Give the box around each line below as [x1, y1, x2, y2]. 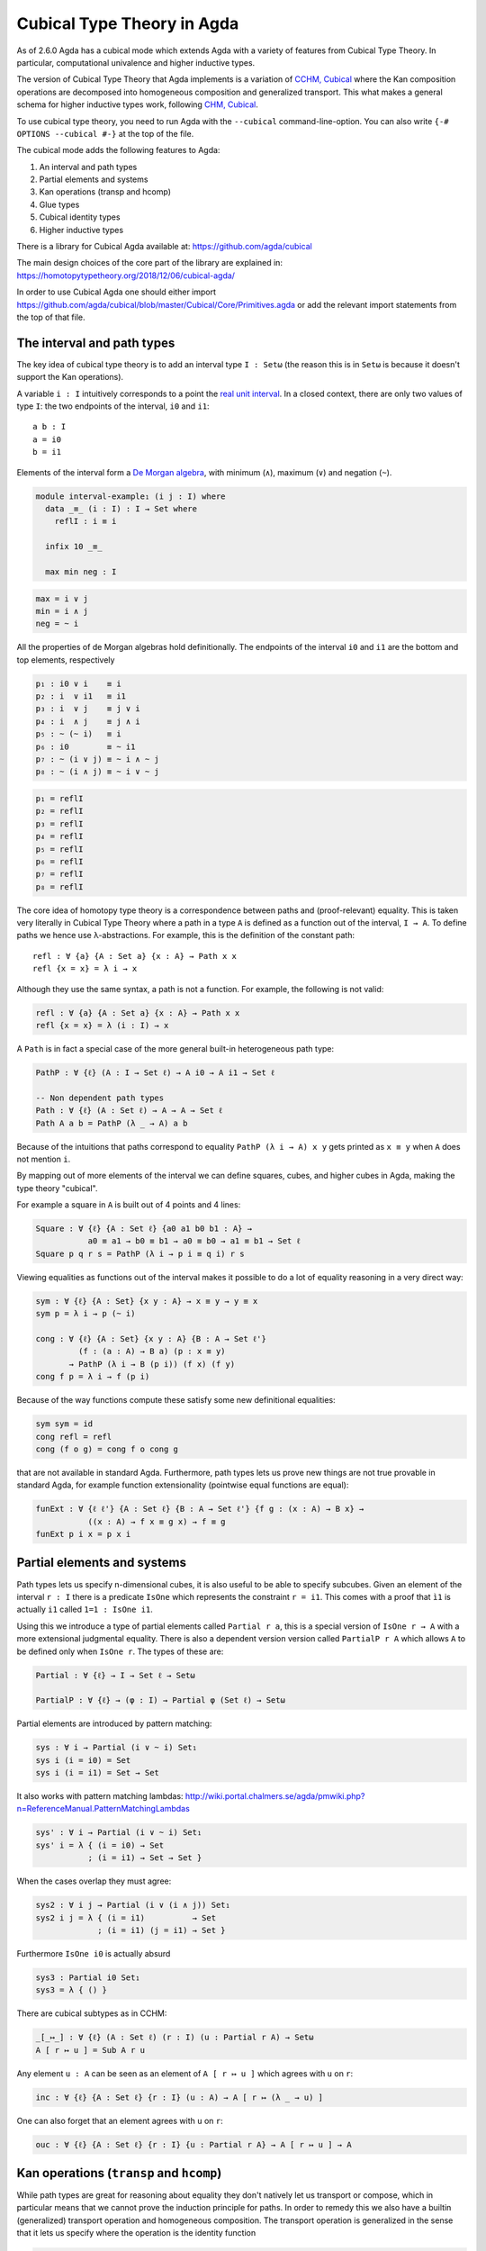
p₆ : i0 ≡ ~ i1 [35, 741, 136, 752]
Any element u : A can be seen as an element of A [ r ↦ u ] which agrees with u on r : [16, 2067, 354, 2079]
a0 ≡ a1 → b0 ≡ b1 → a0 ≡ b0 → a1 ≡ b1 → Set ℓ [87, 1236, 301, 1246]
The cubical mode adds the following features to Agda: [16, 145, 220, 156]
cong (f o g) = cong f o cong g [35, 1443, 179, 1454]
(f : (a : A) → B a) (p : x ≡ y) [77, 1346, 226, 1357]
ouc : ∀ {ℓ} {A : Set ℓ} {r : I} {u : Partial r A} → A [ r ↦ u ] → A [35, 2139, 352, 2149]
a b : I [32, 421, 67, 432]
